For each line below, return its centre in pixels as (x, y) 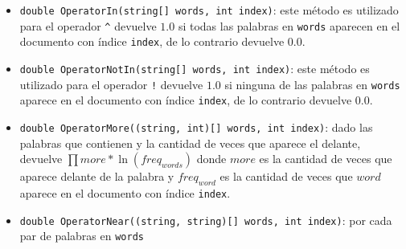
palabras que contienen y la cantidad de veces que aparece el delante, (190, 143)
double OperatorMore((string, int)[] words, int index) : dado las (196, 127)
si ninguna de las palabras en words (312, 84)
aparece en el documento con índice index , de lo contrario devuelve (186, 100)
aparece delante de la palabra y (97, 176)
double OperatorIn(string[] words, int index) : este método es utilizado (209, 10)
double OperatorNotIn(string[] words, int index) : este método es (195, 68)
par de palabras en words (82, 236)
